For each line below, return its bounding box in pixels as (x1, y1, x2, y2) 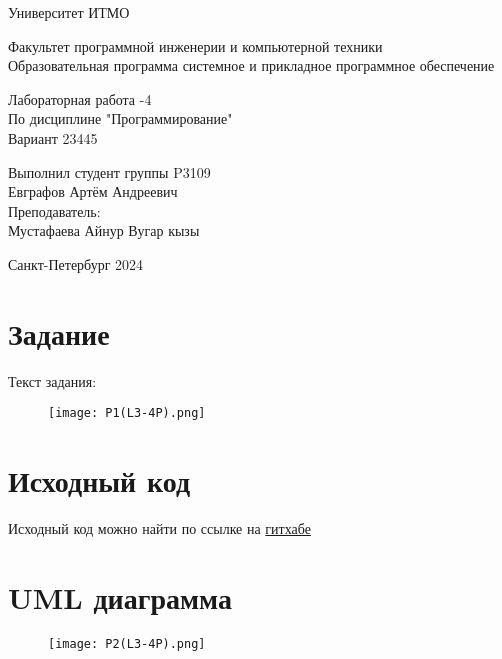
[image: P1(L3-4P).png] (48, 406, 206, 421)
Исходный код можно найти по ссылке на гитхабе (8, 518, 311, 539)
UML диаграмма (8, 576, 232, 617)
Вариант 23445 (8, 127, 98, 148)
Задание (8, 312, 110, 353)
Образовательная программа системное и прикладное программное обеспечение (8, 55, 495, 76)
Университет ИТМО (8, 2, 130, 22)
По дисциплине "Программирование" (8, 108, 233, 129)
